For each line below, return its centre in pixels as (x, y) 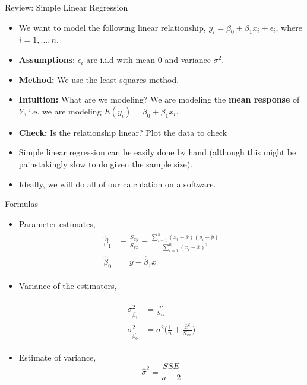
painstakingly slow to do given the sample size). (106, 163)
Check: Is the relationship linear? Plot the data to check (123, 132)
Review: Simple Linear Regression (67, 7)
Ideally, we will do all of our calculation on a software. (117, 184)
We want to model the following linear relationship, (112, 27)
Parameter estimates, (57, 223)
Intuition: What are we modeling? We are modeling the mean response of (159, 99)
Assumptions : (47, 59)
